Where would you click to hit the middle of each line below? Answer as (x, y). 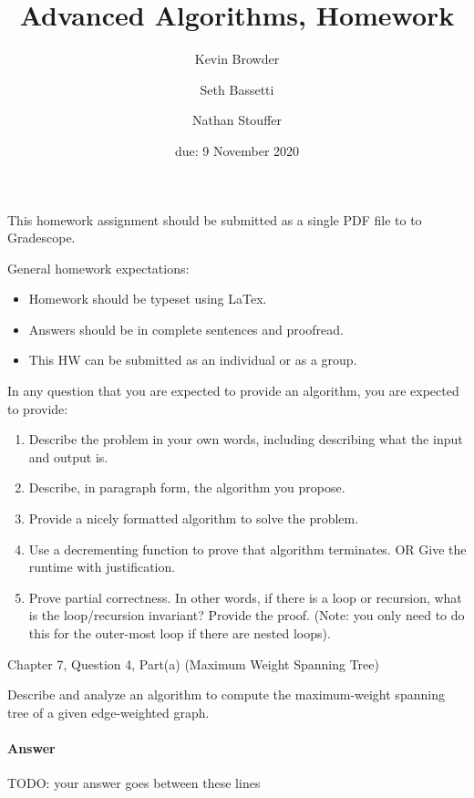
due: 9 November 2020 (237, 150)
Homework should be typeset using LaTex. (148, 299)
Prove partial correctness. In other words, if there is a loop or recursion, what (245, 597)
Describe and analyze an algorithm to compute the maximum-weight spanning (226, 694)
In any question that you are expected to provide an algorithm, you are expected (233, 391)
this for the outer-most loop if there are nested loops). (180, 633)
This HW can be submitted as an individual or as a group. (193, 360)
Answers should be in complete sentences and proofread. (186, 329)
